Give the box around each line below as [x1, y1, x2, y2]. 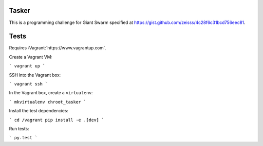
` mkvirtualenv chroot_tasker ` [9, 99, 86, 104]
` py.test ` [9, 135, 38, 141]
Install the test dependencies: [9, 108, 68, 114]
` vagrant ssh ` [9, 81, 48, 86]
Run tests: [9, 125, 29, 131]
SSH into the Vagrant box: [9, 72, 61, 78]
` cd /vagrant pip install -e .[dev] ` [9, 117, 104, 123]
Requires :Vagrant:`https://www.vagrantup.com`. [9, 45, 107, 51]
